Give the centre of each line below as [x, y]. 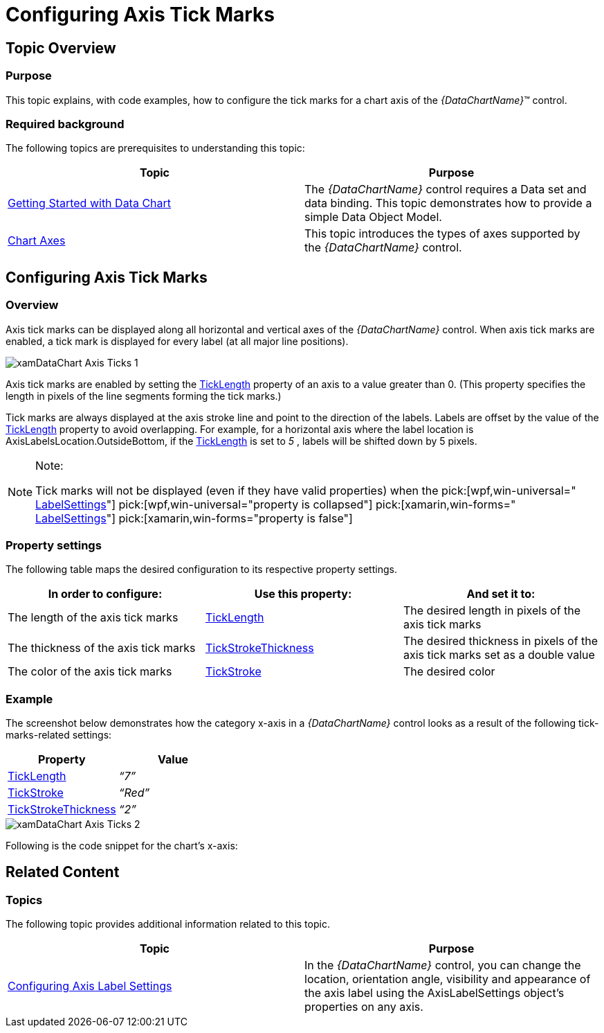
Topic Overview [61, 48]
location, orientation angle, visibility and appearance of [448, 979]
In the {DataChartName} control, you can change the [443, 965]
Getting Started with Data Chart [90, 203]
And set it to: [501, 594]
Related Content [63, 872]
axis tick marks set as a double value [499, 655]
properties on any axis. [364, 1007]
